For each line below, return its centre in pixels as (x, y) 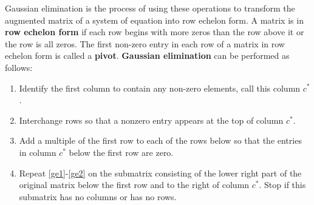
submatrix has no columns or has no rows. (98, 196)
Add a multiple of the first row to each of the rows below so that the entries (160, 140)
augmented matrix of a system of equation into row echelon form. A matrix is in (154, 20)
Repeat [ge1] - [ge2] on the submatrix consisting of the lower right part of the (160, 173)
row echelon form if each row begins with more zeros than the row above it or (155, 32)
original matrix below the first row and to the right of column (134, 185)
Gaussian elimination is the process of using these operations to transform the (150, 8)
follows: (19, 67)
